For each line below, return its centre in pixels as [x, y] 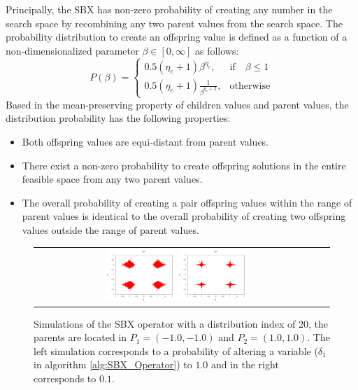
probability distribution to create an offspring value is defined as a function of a [177, 37]
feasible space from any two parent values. [112, 179]
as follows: [217, 50]
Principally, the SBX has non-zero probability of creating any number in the [169, 9]
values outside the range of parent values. [110, 229]
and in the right [245, 364]
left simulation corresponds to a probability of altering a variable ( [176, 350]
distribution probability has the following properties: [118, 118]
